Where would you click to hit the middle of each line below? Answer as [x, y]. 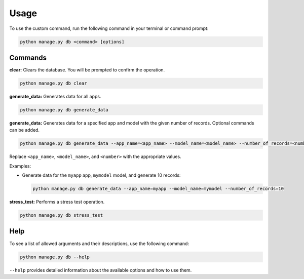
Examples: [20, 166]
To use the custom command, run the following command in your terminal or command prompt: [109, 28]
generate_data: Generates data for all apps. [55, 96]
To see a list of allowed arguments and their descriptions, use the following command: [99, 244]
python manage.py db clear [53, 83]
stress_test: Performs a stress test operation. [57, 202]
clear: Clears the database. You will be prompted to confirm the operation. [87, 70]
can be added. [25, 130]
